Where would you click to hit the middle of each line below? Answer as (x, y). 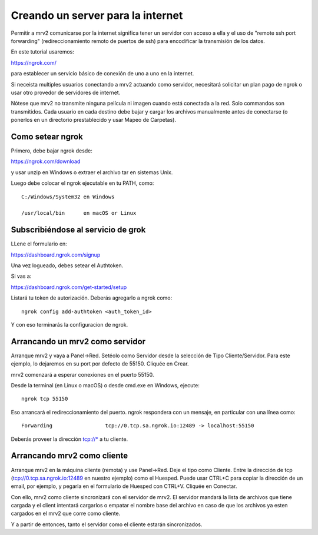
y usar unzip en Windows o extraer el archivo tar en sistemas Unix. (92, 172)
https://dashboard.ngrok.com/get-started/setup (69, 287)
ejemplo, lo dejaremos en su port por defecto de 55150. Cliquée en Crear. (100, 364)
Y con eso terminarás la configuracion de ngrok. (69, 324)
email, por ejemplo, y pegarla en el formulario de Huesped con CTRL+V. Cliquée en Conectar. (124, 486)
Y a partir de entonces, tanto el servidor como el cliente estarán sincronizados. (107, 524)
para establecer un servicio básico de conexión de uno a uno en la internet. (102, 74)
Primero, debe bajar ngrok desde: (52, 151)
